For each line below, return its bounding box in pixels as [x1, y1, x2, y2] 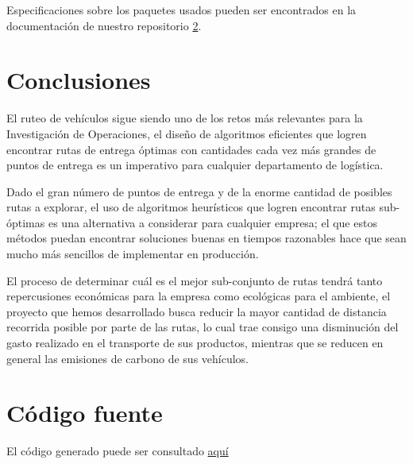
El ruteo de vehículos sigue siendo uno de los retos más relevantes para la [6, 110, 363, 126]
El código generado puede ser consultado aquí [6, 443, 229, 459]
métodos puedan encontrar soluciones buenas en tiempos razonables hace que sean [6, 230, 407, 246]
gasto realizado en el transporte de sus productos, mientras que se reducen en [6, 334, 384, 351]
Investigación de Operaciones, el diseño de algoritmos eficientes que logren [6, 125, 367, 141]
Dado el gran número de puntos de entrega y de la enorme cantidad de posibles [6, 183, 392, 199]
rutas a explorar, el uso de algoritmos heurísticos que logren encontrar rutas [6, 199, 376, 215]
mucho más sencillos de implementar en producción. [6, 246, 259, 262]
